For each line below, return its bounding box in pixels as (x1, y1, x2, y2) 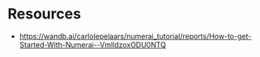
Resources (7, 5, 82, 23)
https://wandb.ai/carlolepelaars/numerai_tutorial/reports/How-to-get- (19, 31, 252, 41)
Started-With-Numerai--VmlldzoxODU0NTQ (19, 39, 167, 49)
